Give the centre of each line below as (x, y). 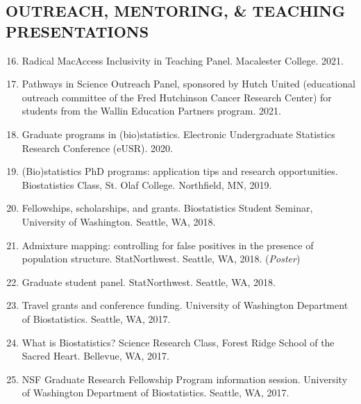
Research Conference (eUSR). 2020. (97, 148)
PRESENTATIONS (77, 31)
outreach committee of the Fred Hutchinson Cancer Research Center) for (177, 97)
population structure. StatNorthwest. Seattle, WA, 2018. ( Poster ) (161, 259)
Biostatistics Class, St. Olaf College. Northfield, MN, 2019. (147, 184)
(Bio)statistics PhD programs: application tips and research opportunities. (180, 171)
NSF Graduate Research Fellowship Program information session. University (185, 379)
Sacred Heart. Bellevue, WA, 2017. (96, 356)
